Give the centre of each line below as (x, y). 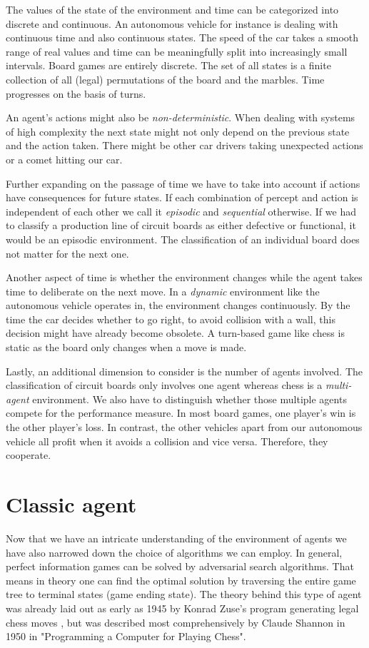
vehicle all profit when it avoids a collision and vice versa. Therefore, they (167, 441)
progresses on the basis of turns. (76, 93)
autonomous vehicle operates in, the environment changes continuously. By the (178, 305)
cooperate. (29, 455)
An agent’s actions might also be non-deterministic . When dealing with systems (181, 117)
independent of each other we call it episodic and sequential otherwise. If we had (181, 211)
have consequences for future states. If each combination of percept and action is (182, 197)
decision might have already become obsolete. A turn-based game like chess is (175, 333)
